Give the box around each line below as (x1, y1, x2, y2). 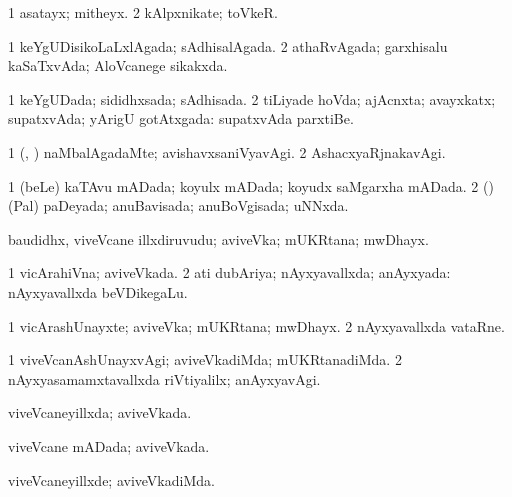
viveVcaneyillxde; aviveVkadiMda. (8, 469, 215, 490)
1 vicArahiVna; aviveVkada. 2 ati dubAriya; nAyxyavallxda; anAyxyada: (8, 262, 451, 283)
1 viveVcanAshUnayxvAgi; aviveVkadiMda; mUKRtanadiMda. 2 (8, 349, 402, 370)
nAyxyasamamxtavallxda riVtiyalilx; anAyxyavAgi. (8, 368, 321, 389)
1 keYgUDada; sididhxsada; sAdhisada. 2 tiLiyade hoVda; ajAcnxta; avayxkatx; (8, 88, 496, 109)
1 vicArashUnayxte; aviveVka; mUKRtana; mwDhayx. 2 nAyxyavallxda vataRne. (8, 315, 505, 336)
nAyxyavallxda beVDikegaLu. (8, 281, 188, 302)
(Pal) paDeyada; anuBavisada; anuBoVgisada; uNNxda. (8, 195, 349, 216)
